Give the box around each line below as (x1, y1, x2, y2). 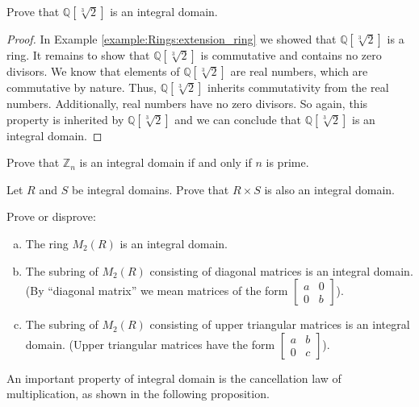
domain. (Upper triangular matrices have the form (25, 335, 275, 352)
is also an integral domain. (264, 181, 396, 197)
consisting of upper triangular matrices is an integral (149, 316, 410, 333)
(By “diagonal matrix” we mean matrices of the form (25, 282, 288, 299)
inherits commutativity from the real (207, 79, 389, 95)
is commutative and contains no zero (200, 47, 382, 63)
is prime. (266, 154, 309, 171)
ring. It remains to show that (6, 47, 150, 63)
